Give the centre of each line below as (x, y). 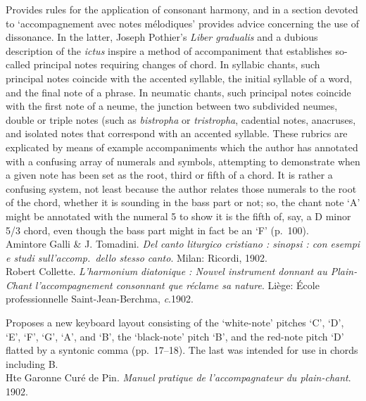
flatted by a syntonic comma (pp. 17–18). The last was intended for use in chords (182, 350)
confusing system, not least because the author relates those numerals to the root (181, 188)
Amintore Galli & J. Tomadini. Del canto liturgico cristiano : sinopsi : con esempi (183, 244)
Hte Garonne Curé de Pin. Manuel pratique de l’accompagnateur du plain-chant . (178, 377)
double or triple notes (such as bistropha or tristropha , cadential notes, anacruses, (181, 119)
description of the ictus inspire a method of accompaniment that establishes (169, 50)
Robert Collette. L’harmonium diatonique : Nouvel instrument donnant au (166, 271)
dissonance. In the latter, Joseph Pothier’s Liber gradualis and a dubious (162, 37)
